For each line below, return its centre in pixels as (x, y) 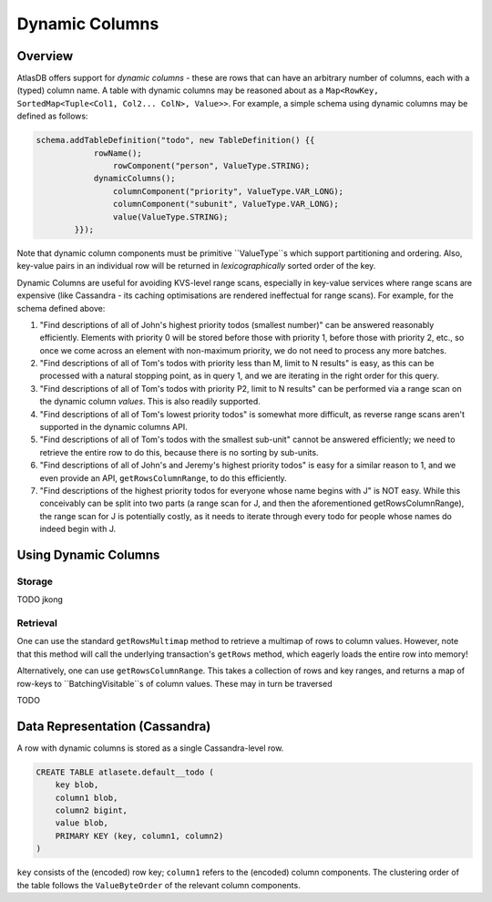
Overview (45, 56)
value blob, (82, 823)
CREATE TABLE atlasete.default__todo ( (125, 772)
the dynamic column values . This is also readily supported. (150, 402)
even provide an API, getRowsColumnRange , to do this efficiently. (163, 477)
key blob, (77, 785)
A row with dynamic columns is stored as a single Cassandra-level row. (150, 748)
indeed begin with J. (78, 529)
